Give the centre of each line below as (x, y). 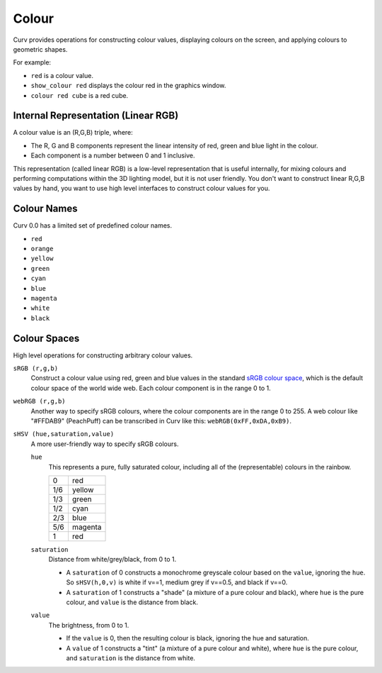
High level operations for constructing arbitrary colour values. (103, 355)
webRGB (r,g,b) (40, 401)
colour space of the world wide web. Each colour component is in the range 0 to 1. (151, 388)
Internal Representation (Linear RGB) (96, 116)
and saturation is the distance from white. (131, 658)
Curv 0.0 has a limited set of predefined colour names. (93, 226)
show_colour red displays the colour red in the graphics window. (128, 86)
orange (42, 249)
